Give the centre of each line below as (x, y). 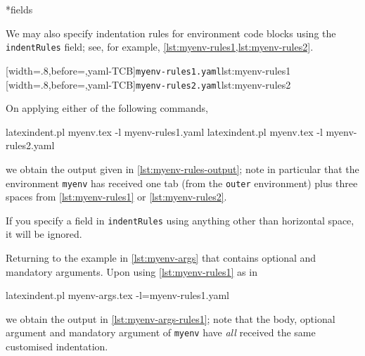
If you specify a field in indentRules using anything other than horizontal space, (180, 220)
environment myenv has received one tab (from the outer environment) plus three (182, 183)
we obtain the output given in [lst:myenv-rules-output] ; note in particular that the (182, 169)
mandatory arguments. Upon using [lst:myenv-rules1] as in (132, 271)
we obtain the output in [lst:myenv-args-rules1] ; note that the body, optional (171, 318)
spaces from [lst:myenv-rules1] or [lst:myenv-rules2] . (116, 197)
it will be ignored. (44, 234)
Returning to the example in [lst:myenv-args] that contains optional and (161, 258)
